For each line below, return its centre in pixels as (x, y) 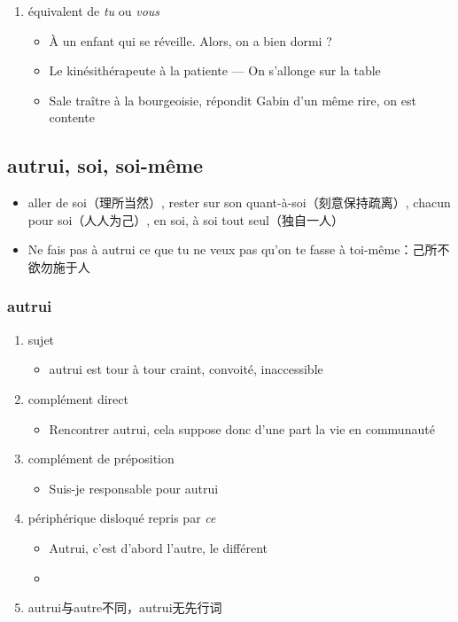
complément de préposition (101, 459)
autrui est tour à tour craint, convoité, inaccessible (186, 369)
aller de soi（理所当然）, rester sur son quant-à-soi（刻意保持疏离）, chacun (239, 202)
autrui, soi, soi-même (105, 165)
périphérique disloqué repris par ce (122, 518)
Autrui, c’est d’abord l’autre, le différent (159, 547)
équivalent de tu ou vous (94, 11)
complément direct (78, 398)
